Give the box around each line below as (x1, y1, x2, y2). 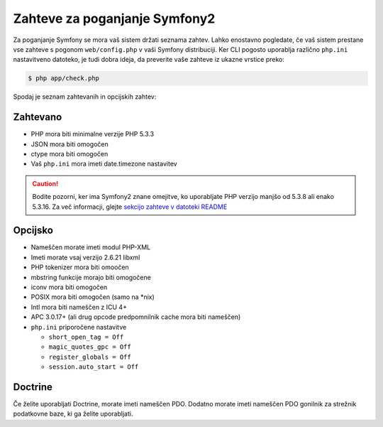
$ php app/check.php (28, 75, 99, 82)
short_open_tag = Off (48, 333, 124, 341)
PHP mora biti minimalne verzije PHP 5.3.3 (30, 130, 155, 139)
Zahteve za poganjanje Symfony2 (13, 11, 216, 26)
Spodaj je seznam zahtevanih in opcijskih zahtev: (13, 92, 157, 101)
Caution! (32, 179, 59, 188)
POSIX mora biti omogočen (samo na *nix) (30, 293, 155, 301)
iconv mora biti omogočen (30, 283, 108, 291)
